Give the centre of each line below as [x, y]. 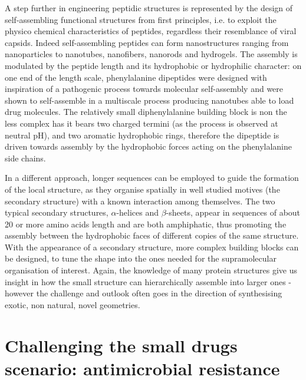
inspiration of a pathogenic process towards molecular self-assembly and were [144, 89]
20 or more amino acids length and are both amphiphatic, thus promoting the [146, 224]
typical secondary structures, [57, 212]
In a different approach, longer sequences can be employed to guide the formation [152, 178]
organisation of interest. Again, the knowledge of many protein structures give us [151, 270]
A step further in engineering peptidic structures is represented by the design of [149, 8]
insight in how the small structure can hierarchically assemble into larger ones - [148, 281]
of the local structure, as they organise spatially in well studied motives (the [142, 189]
